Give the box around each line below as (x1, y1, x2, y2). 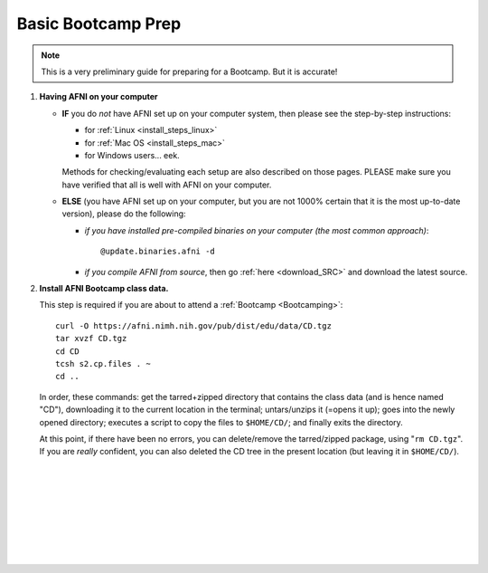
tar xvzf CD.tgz (55, 333, 127, 344)
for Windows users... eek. (84, 149, 180, 160)
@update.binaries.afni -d (100, 246, 216, 257)
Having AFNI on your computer (39, 91, 158, 102)
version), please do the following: (61, 208, 186, 219)
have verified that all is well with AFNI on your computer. (61, 179, 272, 190)
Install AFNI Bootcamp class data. (39, 283, 169, 294)
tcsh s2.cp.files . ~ (55, 358, 151, 368)
